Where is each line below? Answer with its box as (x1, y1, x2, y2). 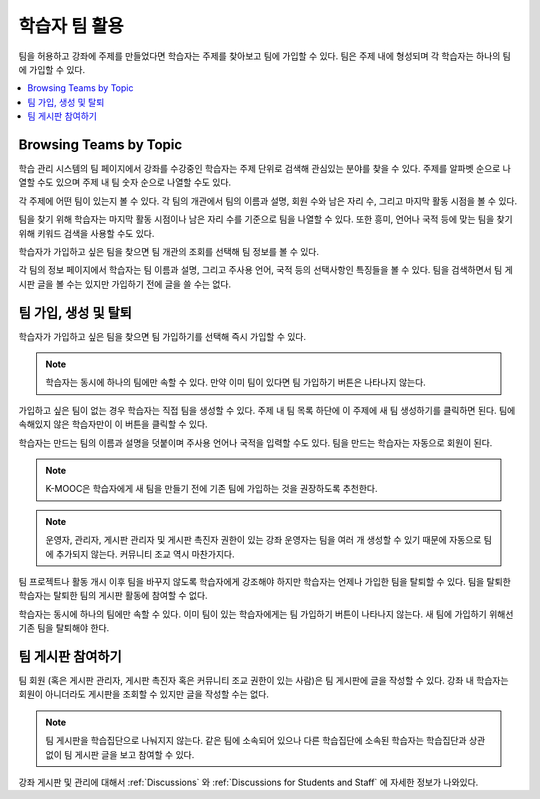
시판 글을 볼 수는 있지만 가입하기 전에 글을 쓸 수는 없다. (18, 278, 232, 290)
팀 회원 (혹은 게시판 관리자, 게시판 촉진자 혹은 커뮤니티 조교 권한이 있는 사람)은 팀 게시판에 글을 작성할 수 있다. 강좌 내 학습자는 (18, 675, 509, 687)
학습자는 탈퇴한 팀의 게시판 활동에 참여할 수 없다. (18, 590, 209, 602)
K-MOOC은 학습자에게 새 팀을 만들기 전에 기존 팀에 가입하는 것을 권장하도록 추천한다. (45, 483, 379, 495)
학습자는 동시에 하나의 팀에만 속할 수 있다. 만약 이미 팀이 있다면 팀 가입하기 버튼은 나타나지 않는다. (45, 376, 427, 389)
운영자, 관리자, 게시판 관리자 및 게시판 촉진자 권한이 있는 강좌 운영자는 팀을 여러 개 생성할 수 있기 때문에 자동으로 (45, 534, 482, 546)
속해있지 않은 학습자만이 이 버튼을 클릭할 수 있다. (18, 418, 209, 430)
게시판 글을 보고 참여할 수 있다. (74, 748, 195, 760)
